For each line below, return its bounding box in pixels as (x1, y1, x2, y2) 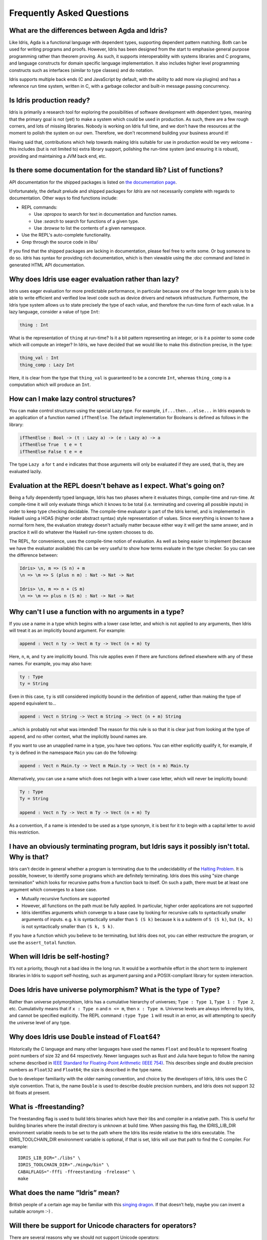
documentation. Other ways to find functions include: (9, 195, 118, 201)
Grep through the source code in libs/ (21, 239, 98, 245)
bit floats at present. (9, 1090, 50, 1096)
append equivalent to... (9, 700, 56, 706)
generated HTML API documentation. (9, 262, 85, 268)
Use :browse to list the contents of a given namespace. (34, 225, 146, 231)
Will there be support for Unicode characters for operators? (9, 1222, 197, 1230)
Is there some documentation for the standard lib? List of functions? (9, 166, 223, 175)
